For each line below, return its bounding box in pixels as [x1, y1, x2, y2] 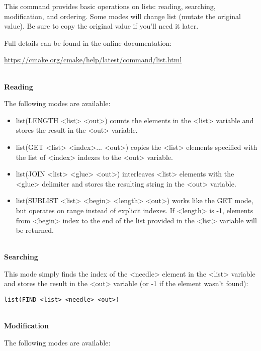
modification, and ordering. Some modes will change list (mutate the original [4, 11, 241, 21]
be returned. [16, 225, 54, 235]
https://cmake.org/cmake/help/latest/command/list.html [4, 54, 182, 65]
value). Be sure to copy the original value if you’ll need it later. [4, 21, 199, 31]
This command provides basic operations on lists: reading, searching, [4, 1, 216, 11]
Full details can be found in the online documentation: [4, 37, 172, 48]
